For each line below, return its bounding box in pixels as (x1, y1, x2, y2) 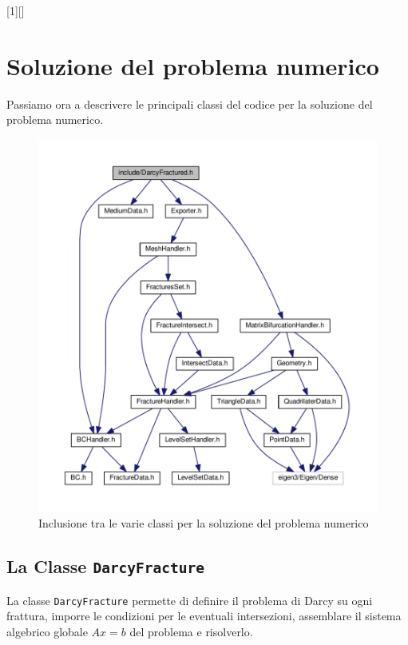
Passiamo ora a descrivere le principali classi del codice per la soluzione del (6, 95, 373, 112)
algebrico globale (6, 623, 88, 639)
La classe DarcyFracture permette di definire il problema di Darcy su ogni (6, 591, 373, 608)
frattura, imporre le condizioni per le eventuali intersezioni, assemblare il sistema (6, 607, 402, 624)
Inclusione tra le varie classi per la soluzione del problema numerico (38, 515, 369, 532)
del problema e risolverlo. (129, 623, 253, 639)
